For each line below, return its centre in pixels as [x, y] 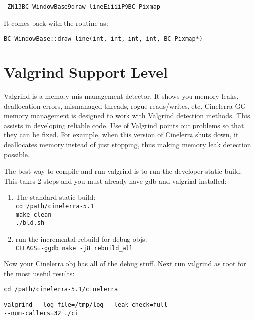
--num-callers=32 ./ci [41, 313]
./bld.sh [30, 223]
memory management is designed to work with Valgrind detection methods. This [127, 115]
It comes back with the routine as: [56, 23]
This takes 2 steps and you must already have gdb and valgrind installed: [115, 180]
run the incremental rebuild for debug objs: [81, 238]
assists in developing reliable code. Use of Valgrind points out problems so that [124, 125]
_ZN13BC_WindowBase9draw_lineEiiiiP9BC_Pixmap [82, 7]
